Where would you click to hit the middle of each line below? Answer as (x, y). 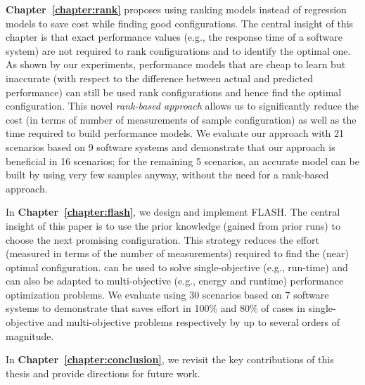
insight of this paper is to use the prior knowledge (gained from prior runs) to (173, 225)
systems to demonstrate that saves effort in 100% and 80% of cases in (156, 308)
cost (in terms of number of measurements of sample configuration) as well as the (181, 119)
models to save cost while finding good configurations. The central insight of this (180, 23)
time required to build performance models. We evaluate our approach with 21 (175, 133)
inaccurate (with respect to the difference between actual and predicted (159, 78)
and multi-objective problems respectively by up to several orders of (193, 322)
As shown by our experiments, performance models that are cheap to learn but (176, 64)
